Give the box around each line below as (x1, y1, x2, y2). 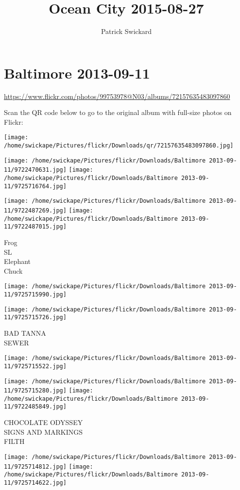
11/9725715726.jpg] (4, 314, 67, 321)
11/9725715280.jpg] (4, 387, 67, 394)
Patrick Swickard (101, 26, 152, 36)
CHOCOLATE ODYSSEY (4, 417, 83, 427)
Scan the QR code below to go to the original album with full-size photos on (4, 107, 232, 117)
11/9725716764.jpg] (4, 182, 67, 190)
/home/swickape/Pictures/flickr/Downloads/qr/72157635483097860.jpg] (4, 142, 234, 149)
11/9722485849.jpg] (4, 403, 67, 410)
